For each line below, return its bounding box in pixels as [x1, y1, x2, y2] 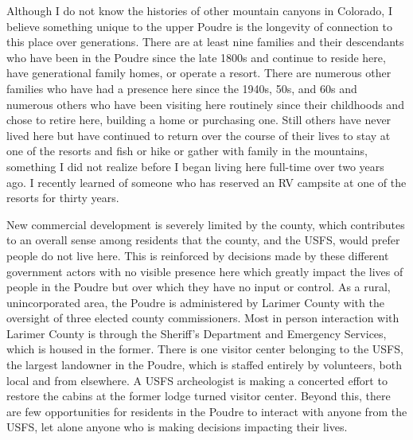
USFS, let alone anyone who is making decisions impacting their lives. [6, 419, 348, 435]
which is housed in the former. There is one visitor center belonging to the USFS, [6, 341, 403, 357]
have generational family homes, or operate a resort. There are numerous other [6, 64, 392, 81]
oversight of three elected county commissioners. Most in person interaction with [6, 310, 399, 326]
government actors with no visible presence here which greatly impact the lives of [6, 263, 403, 279]
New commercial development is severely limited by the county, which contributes [6, 216, 405, 232]
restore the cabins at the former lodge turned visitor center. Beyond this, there [6, 387, 391, 404]
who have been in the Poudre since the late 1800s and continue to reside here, [6, 49, 386, 65]
